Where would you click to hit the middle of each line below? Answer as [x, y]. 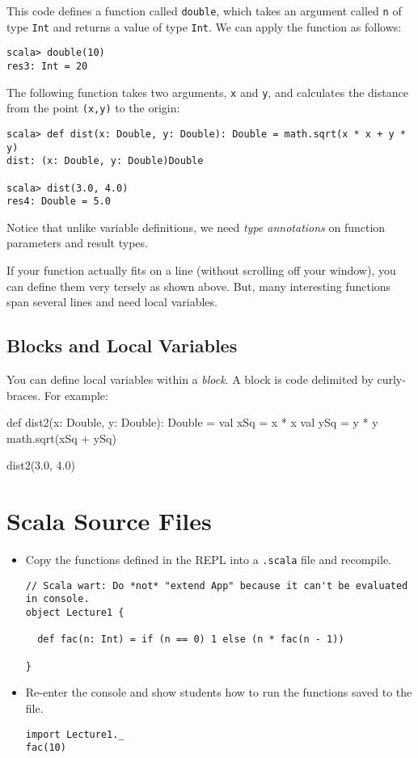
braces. [24, 395]
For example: [76, 395]
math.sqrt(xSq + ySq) [61, 438]
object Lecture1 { [75, 613]
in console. [57, 599]
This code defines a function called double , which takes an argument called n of [204, 11]
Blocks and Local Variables [122, 345]
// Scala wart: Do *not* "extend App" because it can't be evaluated [217, 585]
